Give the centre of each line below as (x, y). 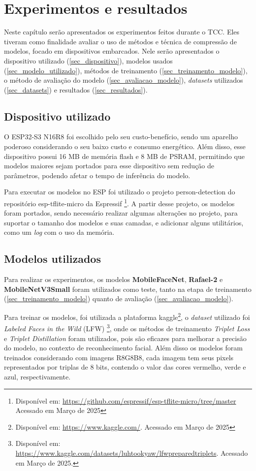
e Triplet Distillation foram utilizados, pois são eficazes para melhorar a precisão (125, 338)
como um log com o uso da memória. (59, 232)
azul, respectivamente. (37, 376)
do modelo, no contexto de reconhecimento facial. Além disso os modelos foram (123, 348)
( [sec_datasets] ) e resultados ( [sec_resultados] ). (76, 89)
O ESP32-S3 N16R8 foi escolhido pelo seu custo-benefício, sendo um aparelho (121, 137)
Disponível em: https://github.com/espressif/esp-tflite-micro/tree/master (126, 400)
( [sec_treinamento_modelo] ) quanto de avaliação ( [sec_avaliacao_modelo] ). (119, 298)
